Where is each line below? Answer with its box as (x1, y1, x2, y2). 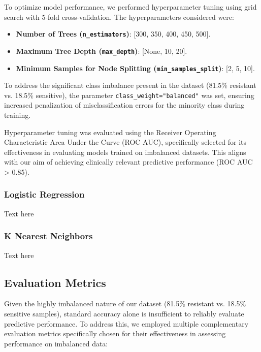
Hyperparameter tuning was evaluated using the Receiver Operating (4, 126, 216, 137)
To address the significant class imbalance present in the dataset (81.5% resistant (4, 80, 256, 90)
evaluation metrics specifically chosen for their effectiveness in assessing (4, 328, 226, 339)
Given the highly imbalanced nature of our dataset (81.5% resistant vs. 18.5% (4, 298, 246, 309)
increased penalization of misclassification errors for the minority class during (4, 100, 245, 110)
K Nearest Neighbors (4, 230, 93, 242)
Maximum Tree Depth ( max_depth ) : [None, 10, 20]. (16, 45, 187, 56)
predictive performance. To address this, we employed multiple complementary (4, 318, 249, 329)
